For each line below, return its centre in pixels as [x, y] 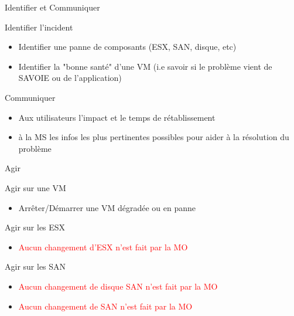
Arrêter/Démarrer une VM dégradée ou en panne [107, 207]
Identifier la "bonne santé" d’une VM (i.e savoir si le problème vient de [145, 66]
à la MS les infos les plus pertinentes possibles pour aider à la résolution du [154, 137]
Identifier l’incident [39, 27]
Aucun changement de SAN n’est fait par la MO [105, 306]
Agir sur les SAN [35, 266]
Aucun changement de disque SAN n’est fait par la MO [118, 286]
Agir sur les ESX [35, 227]
